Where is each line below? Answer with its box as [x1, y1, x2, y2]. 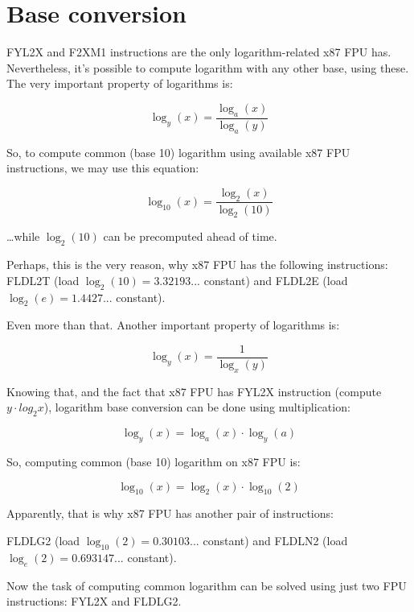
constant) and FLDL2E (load [203, 271, 348, 288]
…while [6, 228, 40, 245]
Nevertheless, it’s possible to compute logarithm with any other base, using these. [6, 59, 409, 76]
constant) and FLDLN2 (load [203, 531, 348, 548]
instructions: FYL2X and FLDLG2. [6, 593, 182, 610]
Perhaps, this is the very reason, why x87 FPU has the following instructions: [6, 256, 388, 273]
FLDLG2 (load [6, 531, 80, 548]
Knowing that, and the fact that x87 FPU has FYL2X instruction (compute [6, 382, 382, 399]
